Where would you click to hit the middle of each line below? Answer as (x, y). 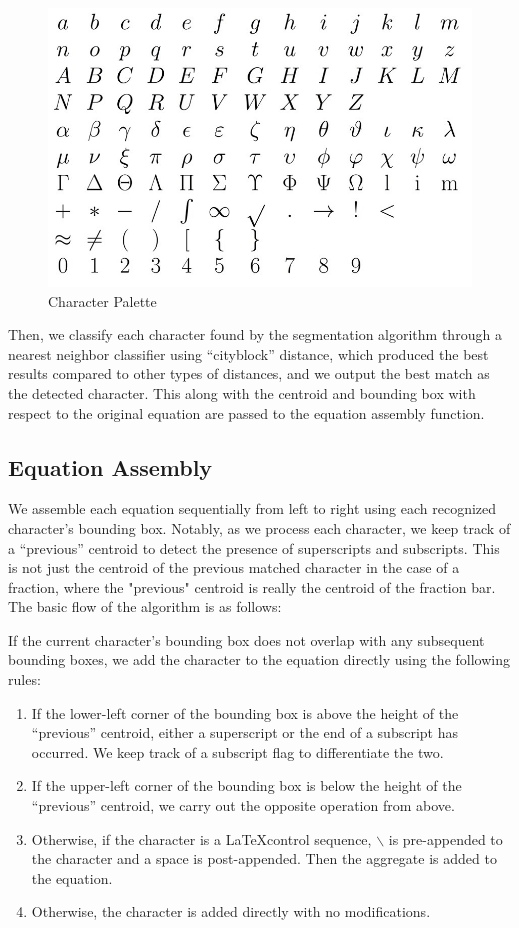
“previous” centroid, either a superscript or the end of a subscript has (244, 732)
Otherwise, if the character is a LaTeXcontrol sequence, (201, 838)
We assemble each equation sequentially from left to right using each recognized (252, 508)
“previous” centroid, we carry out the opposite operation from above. (243, 805)
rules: (24, 679)
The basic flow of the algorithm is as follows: (145, 606)
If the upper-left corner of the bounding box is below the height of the (246, 785)
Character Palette (102, 300)
